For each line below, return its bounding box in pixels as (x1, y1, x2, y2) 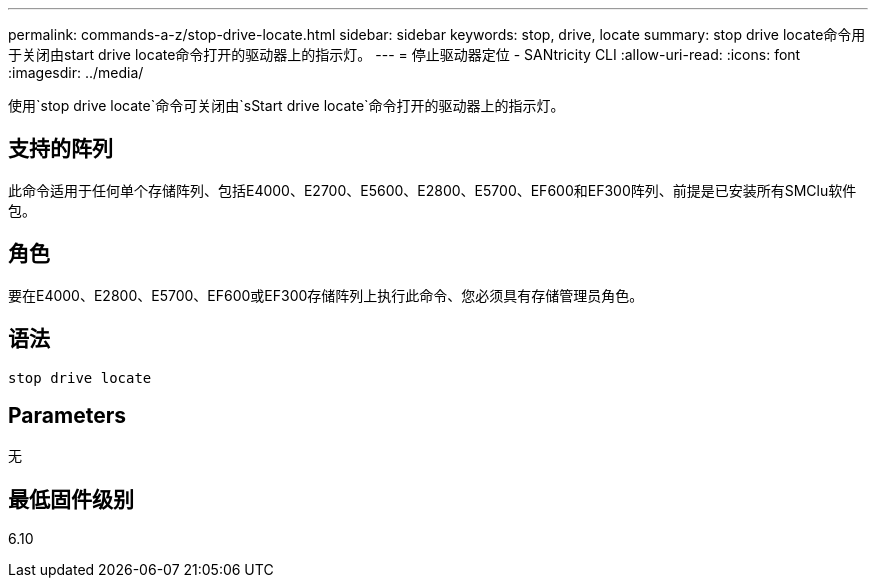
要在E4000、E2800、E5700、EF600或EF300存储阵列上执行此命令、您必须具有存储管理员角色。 (8, 286, 644, 304)
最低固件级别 (8, 486, 134, 512)
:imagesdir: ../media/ (8, 64, 144, 81)
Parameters (8, 402, 126, 428)
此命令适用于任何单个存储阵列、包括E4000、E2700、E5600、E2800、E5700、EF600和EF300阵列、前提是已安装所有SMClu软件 (8, 181, 857, 199)
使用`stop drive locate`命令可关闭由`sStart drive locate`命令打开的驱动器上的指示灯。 (8, 97, 565, 114)
